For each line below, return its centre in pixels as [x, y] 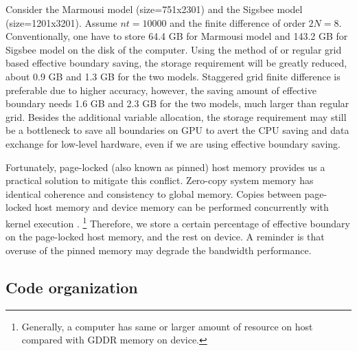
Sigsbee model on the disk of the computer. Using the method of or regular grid [174, 49]
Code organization [72, 287]
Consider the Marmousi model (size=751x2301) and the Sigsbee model [154, 9]
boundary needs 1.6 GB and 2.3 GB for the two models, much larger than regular [177, 103]
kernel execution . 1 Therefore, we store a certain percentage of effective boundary [178, 222]
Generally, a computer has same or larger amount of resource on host [167, 326]
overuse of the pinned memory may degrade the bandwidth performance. [159, 250]
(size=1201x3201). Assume [61, 22]
